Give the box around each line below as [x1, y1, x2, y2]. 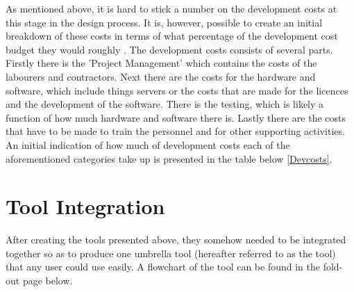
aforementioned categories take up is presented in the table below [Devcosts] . [6, 151, 332, 165]
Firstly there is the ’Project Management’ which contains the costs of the [6, 56, 317, 70]
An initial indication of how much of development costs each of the [6, 137, 290, 152]
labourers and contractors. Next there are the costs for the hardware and [6, 69, 316, 83]
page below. [22, 273, 73, 288]
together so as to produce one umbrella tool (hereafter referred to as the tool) [6, 245, 336, 260]
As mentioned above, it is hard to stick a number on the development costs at [6, 1, 337, 15]
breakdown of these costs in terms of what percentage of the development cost [6, 29, 338, 43]
